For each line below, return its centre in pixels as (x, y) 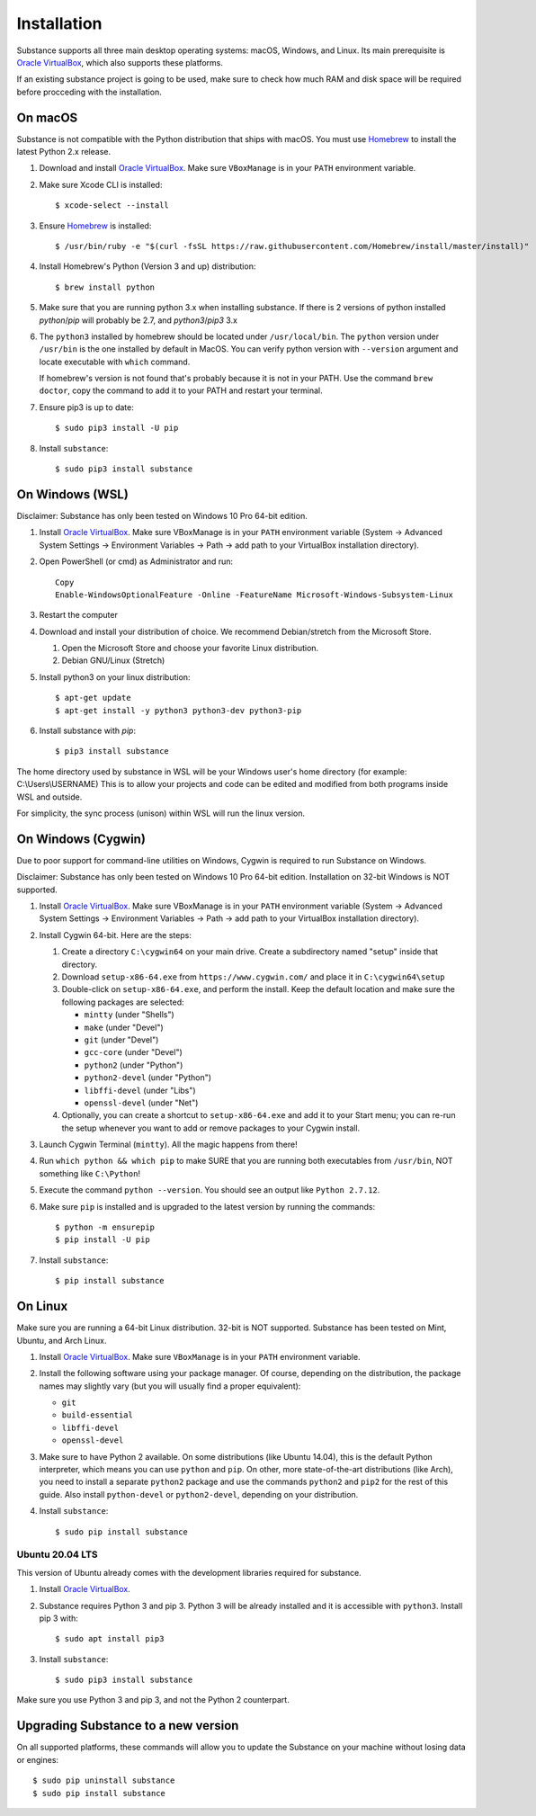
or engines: (37, 1759)
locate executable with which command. (115, 362)
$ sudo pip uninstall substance (104, 1780)
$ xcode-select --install (112, 206)
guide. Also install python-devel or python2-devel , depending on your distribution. (199, 1494)
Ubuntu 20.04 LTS (57, 1554)
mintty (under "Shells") (129, 1015)
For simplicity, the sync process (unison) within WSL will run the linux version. (161, 813)
